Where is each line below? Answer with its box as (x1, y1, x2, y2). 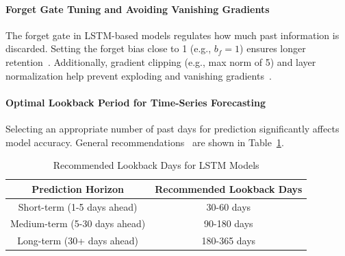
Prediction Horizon (31, 181, 124, 196)
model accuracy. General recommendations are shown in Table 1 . (5, 135, 284, 149)
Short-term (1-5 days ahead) (18, 199, 138, 213)
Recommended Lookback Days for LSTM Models (53, 158, 259, 172)
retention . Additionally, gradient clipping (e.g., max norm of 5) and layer (5, 54, 316, 69)
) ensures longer (240, 41, 306, 56)
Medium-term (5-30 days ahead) (10, 216, 146, 231)
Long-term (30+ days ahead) (17, 233, 139, 248)
